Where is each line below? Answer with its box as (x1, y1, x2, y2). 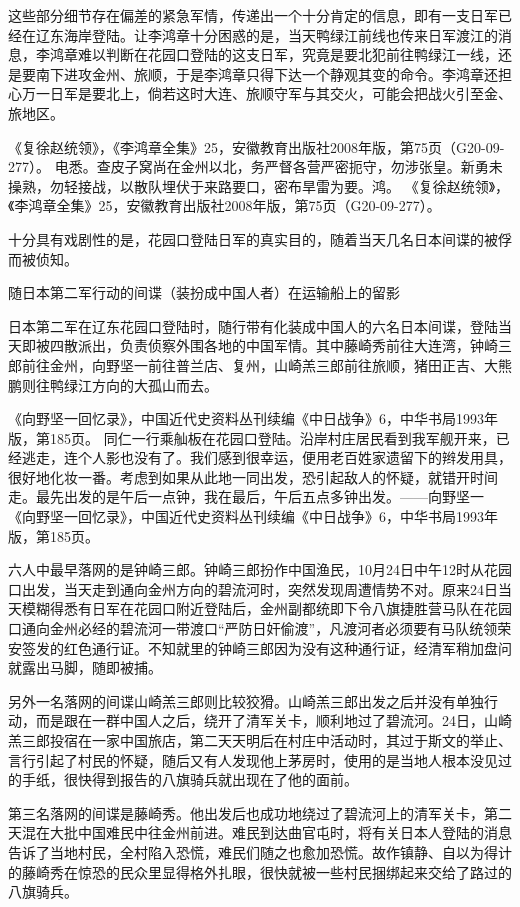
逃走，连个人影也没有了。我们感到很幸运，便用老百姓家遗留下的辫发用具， (21, 447, 512, 468)
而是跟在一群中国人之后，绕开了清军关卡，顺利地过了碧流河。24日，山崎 (35, 710, 512, 731)
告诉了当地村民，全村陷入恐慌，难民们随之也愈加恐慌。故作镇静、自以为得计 (8, 841, 512, 862)
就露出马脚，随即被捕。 (8, 657, 162, 678)
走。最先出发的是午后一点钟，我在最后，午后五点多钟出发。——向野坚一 (8, 486, 484, 507)
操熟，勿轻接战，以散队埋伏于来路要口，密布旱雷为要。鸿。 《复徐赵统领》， (8, 175, 510, 196)
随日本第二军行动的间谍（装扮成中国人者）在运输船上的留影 (8, 282, 400, 303)
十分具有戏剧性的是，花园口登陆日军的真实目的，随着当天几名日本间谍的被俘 (8, 228, 512, 249)
